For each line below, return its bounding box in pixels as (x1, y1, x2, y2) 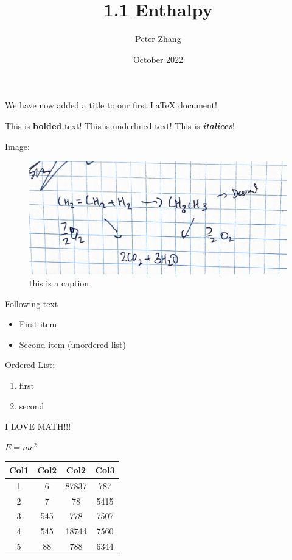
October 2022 (133, 52, 184, 65)
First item (19, 317, 57, 330)
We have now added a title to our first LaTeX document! (5, 99, 217, 112)
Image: (5, 140, 30, 152)
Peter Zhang (135, 32, 181, 45)
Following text (5, 297, 58, 310)
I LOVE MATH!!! (5, 420, 71, 433)
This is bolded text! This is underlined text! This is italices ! (5, 119, 235, 132)
